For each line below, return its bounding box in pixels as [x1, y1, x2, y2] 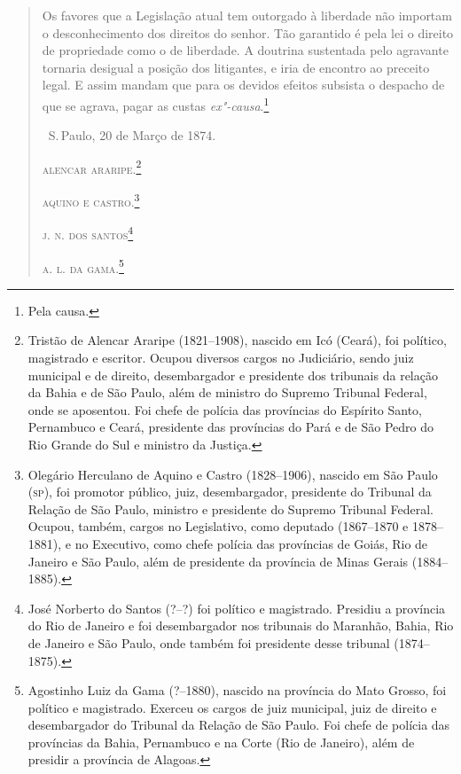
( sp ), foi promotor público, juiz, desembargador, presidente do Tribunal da [27, 482, 432, 501]
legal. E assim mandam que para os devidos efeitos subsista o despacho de [42, 75, 445, 94]
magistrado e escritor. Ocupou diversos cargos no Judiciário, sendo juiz [27, 348, 414, 366]
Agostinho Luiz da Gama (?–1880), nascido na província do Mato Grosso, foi [27, 681, 447, 700]
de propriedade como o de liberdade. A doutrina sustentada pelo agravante [42, 41, 449, 59]
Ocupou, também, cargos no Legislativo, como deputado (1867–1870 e [27, 517, 409, 536]
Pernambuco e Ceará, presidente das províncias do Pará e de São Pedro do [27, 418, 434, 436]
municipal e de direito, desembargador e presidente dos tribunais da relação [27, 365, 438, 384]
